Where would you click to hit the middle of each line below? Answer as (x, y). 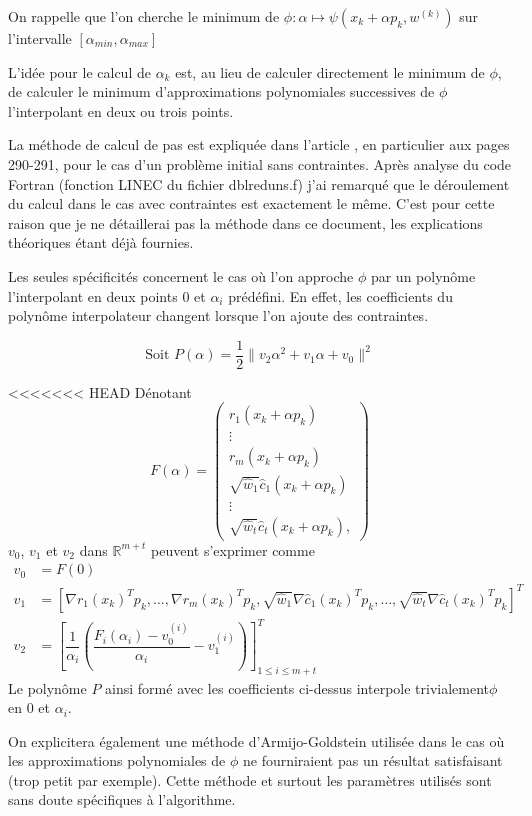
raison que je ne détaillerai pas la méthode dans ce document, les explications (245, 222)
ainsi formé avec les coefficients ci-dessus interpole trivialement (297, 687)
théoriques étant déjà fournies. (101, 242)
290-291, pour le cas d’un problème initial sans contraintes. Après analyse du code (260, 163)
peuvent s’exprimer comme (233, 549)
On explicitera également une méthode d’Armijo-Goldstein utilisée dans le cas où (256, 740)
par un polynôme (423, 275)
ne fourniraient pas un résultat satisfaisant (372, 760)
